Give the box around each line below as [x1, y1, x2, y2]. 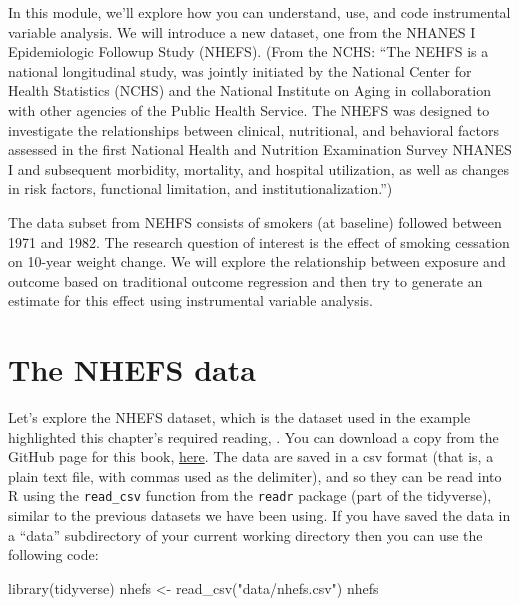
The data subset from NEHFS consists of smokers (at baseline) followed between [8, 211, 502, 232]
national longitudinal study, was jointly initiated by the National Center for [8, 60, 472, 81]
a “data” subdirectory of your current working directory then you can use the [8, 524, 483, 545]
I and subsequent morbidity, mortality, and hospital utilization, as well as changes [8, 158, 510, 179]
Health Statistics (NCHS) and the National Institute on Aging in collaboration [8, 80, 491, 101]
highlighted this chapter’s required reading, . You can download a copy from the [8, 426, 499, 447]
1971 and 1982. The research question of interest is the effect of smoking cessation [8, 231, 510, 252]
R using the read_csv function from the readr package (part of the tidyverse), [8, 485, 492, 506]
